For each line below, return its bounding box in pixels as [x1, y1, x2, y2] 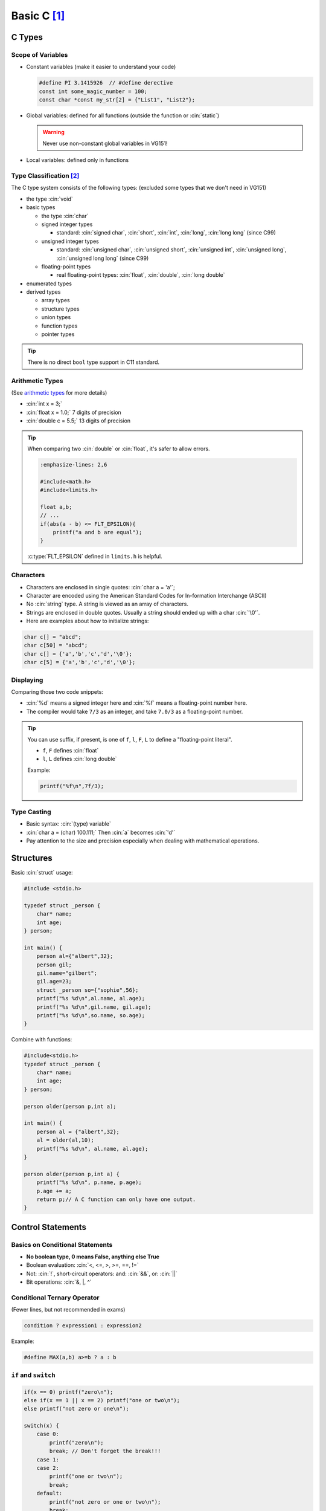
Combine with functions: [11, 1036, 72, 1043]
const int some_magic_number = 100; [39, 88, 148, 95]
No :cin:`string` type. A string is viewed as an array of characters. [26, 600, 188, 607]
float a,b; [40, 503, 72, 510]
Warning [42, 129, 65, 136]
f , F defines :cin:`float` [42, 746, 99, 754]
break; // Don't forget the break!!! [49, 1448, 161, 1455]
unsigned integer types [41, 238, 99, 245]
